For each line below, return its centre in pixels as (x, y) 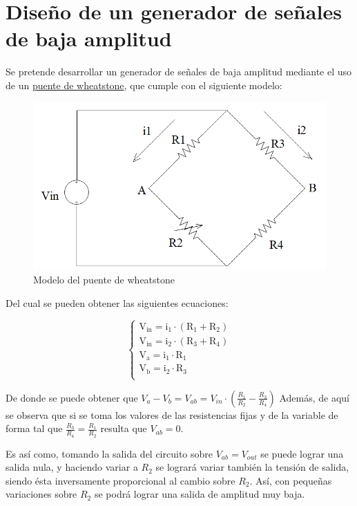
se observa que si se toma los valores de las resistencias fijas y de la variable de (172, 414)
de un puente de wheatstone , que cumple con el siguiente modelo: (144, 85)
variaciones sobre (41, 494)
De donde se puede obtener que (72, 397)
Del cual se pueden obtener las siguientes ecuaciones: (117, 302)
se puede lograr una (302, 453)
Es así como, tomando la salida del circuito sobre (109, 453)
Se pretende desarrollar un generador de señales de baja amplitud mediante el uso (179, 72)
